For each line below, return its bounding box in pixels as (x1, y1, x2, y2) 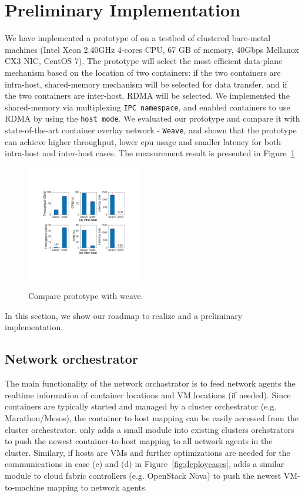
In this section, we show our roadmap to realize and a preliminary (5, 309, 243, 321)
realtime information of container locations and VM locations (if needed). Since (5, 388, 291, 401)
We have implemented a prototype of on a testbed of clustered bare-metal (5, 32, 271, 44)
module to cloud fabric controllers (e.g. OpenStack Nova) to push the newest (5, 469, 281, 481)
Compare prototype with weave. (28, 290, 143, 302)
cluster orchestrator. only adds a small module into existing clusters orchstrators (5, 423, 294, 435)
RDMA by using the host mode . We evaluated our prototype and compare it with (5, 112, 300, 125)
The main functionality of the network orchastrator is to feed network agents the (5, 377, 296, 389)
